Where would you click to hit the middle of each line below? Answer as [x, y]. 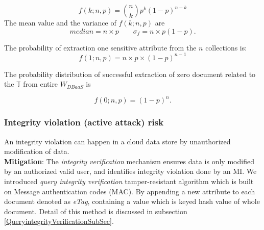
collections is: [226, 47]
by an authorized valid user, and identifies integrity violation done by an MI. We [130, 171]
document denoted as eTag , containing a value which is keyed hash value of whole [132, 201]
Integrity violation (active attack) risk [84, 122]
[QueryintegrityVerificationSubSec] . [59, 221]
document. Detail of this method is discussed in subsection [96, 211]
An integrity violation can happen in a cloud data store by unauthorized [117, 141]
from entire [41, 84]
